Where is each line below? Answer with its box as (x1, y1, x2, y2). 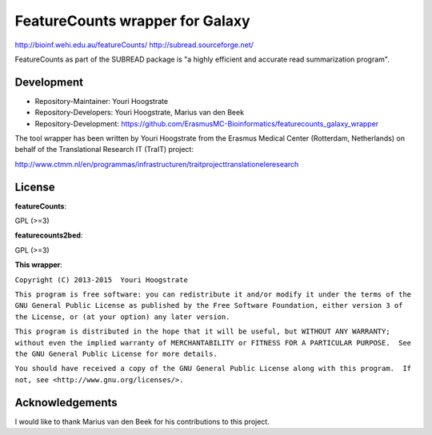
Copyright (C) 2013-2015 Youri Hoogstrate (14, 275, 188, 284)
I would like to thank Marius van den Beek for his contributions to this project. (14, 417, 270, 426)
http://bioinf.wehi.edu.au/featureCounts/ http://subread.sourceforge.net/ (14, 40, 254, 50)
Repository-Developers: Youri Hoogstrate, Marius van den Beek (34, 108, 244, 118)
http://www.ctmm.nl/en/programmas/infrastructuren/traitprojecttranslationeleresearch (14, 159, 299, 169)
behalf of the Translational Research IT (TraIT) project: (14, 145, 194, 154)
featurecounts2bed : (14, 230, 83, 240)
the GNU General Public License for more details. (14, 349, 218, 358)
